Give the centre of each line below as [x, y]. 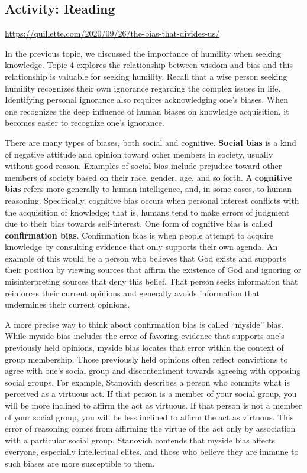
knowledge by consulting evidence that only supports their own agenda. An [141, 247]
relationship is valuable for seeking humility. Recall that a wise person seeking [146, 76]
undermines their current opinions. [67, 304]
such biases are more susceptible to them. [80, 463]
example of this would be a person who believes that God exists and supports [146, 258]
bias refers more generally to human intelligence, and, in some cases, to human [148, 189]
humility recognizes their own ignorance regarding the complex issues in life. [143, 88]
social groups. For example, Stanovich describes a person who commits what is [147, 382]
